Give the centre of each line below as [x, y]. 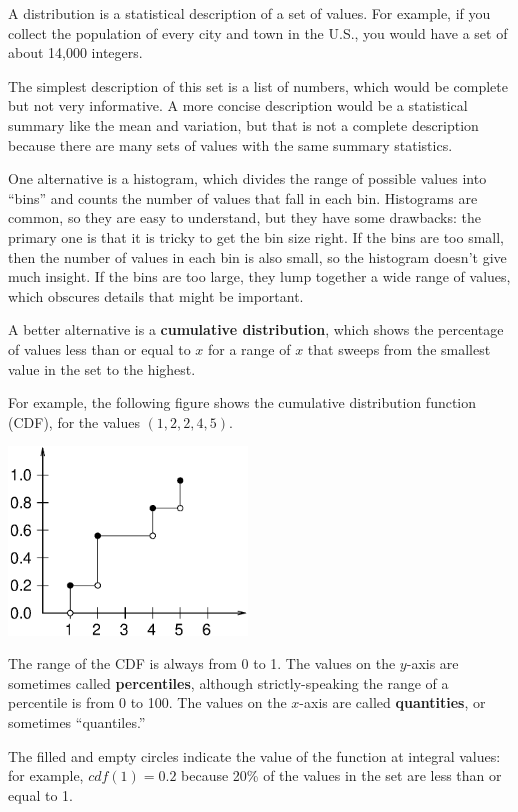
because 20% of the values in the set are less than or [341, 775]
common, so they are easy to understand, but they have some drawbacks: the [244, 217]
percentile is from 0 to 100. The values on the [147, 702]
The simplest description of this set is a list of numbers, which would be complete [258, 85]
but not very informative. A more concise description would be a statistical [238, 105]
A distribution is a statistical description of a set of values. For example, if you [249, 13]
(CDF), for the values [74, 421]
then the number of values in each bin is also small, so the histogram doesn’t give [257, 256]
